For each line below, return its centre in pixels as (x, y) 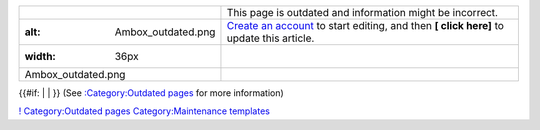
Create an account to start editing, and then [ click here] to (365, 25)
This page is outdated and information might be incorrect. (362, 12)
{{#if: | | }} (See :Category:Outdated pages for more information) (151, 93)
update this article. (270, 38)
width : (40, 56)
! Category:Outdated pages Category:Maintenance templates (144, 111)
